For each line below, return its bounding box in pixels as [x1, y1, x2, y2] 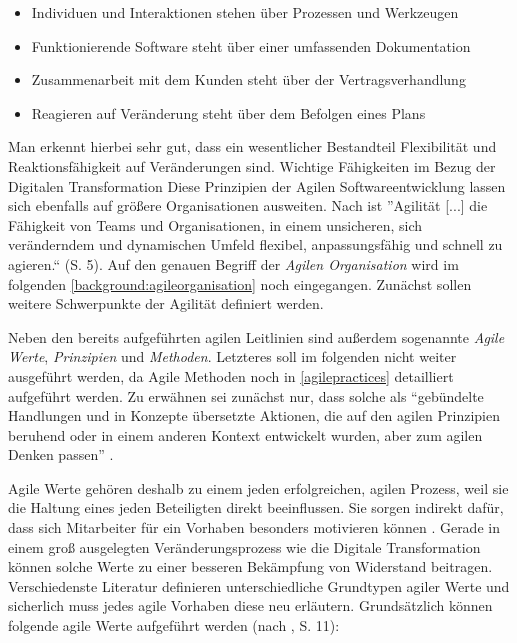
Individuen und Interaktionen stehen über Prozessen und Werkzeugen [31, 2, 459, 22]
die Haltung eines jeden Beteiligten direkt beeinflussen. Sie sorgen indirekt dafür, [8, 497, 504, 518]
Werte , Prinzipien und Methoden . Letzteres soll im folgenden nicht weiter [8, 346, 457, 367]
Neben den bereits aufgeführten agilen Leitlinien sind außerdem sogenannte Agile [8, 326, 505, 347]
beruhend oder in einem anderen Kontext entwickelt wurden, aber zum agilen [8, 424, 483, 445]
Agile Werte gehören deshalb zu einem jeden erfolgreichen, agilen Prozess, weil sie [8, 477, 509, 498]
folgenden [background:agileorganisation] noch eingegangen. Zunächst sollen [8, 273, 472, 294]
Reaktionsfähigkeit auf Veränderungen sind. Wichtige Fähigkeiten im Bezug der [8, 155, 496, 176]
